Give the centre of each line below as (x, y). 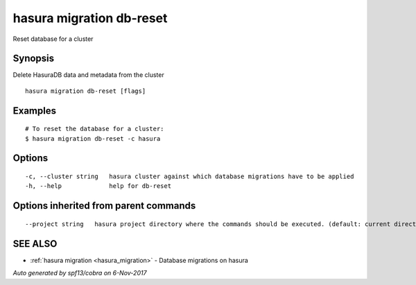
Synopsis (34, 59)
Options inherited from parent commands (104, 206)
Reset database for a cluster (53, 39)
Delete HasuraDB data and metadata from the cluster (88, 75)
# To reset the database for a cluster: (95, 129)
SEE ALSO (35, 244)
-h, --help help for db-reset (98, 186)
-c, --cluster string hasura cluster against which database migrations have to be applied (190, 176)
